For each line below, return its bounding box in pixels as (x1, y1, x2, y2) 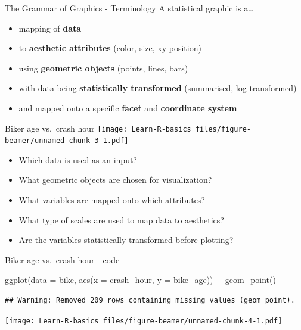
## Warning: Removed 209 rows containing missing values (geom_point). (5, 296, 295, 305)
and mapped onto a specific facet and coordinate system (18, 101, 237, 114)
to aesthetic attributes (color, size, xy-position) (18, 42, 201, 54)
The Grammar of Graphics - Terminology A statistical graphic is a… (5, 2, 254, 14)
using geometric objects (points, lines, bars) (18, 61, 188, 74)
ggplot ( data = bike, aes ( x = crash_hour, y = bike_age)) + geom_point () (5, 273, 276, 286)
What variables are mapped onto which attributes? (18, 194, 205, 206)
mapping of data (18, 21, 82, 34)
